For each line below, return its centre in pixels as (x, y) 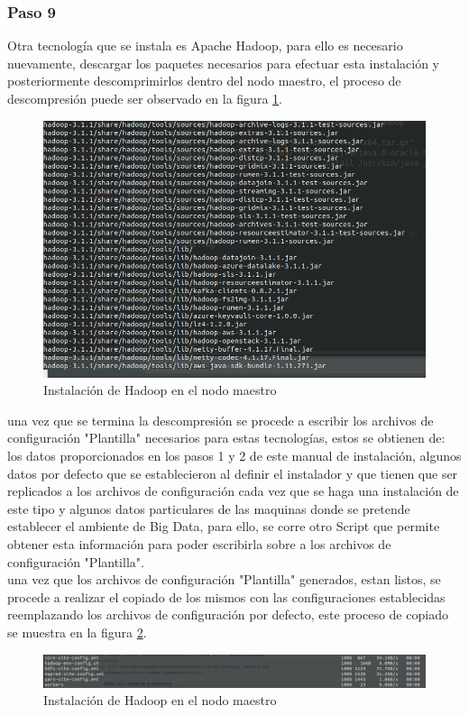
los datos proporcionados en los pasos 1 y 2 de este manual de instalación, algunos (234, 456)
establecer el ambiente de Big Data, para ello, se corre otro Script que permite (224, 526)
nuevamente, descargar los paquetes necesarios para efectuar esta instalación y (224, 63)
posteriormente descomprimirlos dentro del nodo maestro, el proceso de (204, 81)
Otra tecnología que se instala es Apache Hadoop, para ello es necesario (205, 46)
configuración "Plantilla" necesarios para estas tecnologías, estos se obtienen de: (226, 438)
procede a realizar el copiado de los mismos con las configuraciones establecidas (226, 596)
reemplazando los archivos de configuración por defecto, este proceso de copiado (228, 614)
